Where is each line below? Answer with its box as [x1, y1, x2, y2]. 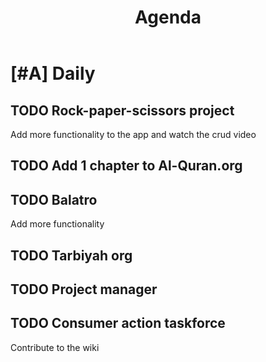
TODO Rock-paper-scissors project [10, 102, 235, 119]
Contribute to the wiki [10, 341, 100, 353]
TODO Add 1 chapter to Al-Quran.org [10, 157, 243, 175]
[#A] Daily [10, 62, 96, 85]
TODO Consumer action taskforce [10, 315, 226, 332]
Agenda [134, 6, 202, 29]
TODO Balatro [10, 191, 98, 208]
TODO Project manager [10, 281, 158, 298]
